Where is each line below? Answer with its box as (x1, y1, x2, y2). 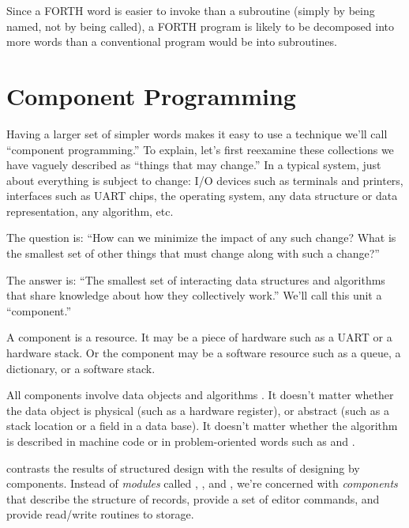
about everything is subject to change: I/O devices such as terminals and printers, (6, 172, 403, 188)
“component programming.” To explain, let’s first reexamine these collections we (6, 141, 394, 157)
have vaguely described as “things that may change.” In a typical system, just (6, 157, 381, 173)
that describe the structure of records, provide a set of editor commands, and (6, 490, 380, 507)
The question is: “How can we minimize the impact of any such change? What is (6, 229, 396, 246)
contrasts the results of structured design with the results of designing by (6, 459, 360, 476)
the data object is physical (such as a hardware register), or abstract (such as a (6, 402, 389, 418)
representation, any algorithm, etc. (6, 202, 174, 219)
